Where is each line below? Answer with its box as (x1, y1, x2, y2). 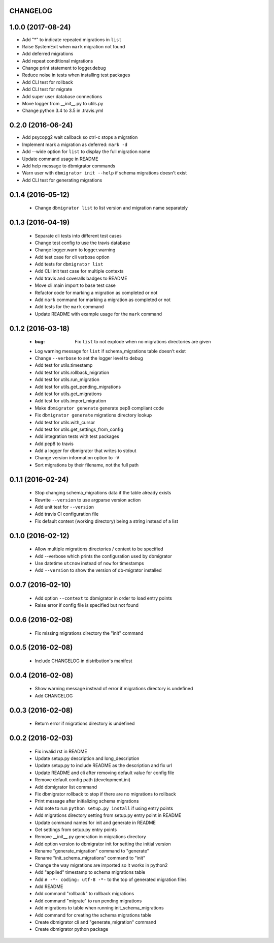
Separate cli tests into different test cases (35, 232, 122, 239)
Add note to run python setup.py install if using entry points (35, 805, 174, 811)
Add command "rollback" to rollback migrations (35, 891, 134, 897)
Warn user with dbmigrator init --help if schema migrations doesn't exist (22, 170, 187, 176)
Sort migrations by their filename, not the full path (35, 462, 139, 468)
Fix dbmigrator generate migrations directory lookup (35, 412, 152, 418)
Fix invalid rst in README (35, 748, 87, 754)
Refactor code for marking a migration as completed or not (35, 289, 158, 296)
